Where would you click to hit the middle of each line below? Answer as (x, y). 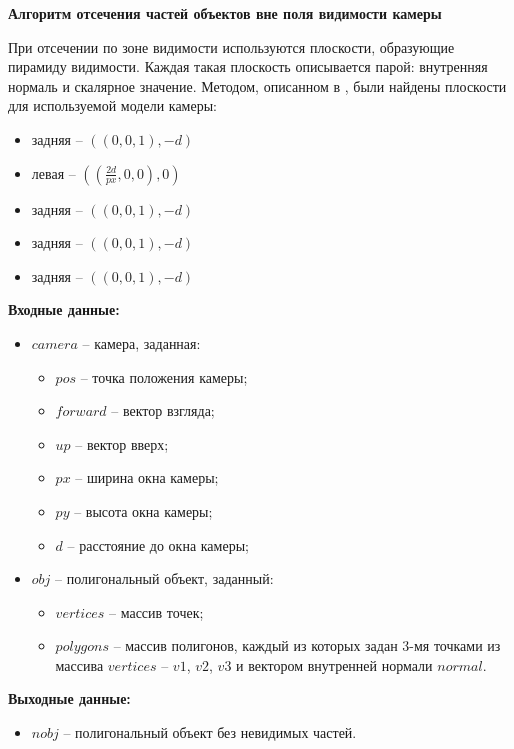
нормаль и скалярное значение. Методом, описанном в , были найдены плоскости (257, 85)
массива (79, 664)
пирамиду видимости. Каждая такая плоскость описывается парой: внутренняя (248, 66)
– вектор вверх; (122, 443)
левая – (53, 172)
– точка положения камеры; (164, 376)
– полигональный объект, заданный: (164, 578)
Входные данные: (64, 309)
